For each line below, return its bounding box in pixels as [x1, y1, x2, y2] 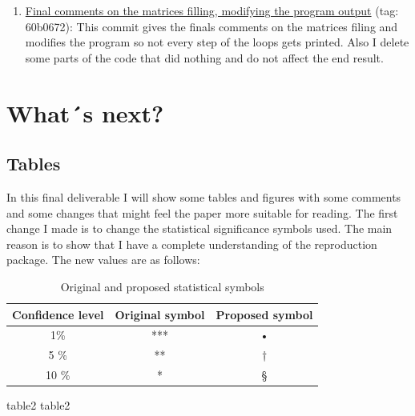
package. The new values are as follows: [6, 251, 200, 268]
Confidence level [12, 306, 104, 322]
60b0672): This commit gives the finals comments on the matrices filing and [25, 18, 398, 34]
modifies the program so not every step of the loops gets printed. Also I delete [25, 34, 409, 50]
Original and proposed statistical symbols [60, 278, 264, 294]
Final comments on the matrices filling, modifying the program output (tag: [25, 2, 399, 18]
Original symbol [115, 306, 205, 322]
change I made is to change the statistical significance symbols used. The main [6, 220, 393, 237]
